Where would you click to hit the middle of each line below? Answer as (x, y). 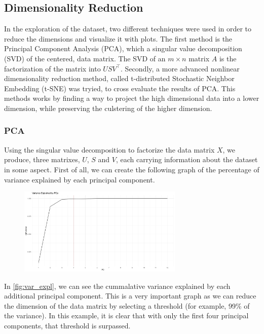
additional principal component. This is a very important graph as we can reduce (130, 296)
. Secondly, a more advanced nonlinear (180, 68)
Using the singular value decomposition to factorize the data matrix (109, 149)
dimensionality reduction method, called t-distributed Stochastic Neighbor (119, 78)
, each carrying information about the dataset (187, 159)
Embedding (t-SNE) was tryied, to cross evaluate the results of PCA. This (120, 88)
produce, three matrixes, (42, 159)
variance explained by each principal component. (80, 179)
